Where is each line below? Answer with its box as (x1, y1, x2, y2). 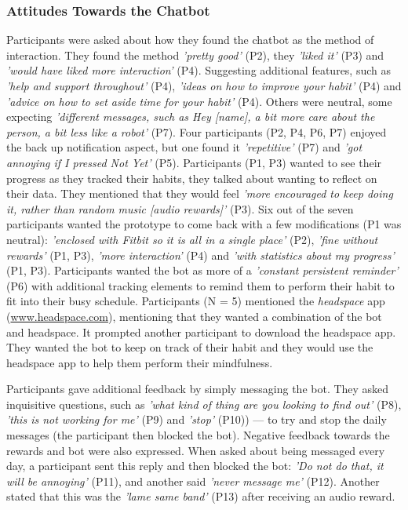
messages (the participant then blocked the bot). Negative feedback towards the (6, 427, 390, 443)
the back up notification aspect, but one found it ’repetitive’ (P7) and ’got (6, 139, 362, 155)
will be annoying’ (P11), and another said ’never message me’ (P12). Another (6, 472, 380, 489)
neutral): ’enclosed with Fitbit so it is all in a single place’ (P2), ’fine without (6, 231, 378, 247)
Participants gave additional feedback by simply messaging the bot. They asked (6, 381, 389, 397)
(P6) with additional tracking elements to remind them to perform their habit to (6, 277, 395, 293)
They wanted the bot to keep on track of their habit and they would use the (6, 339, 373, 355)
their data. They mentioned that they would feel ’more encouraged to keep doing (6, 185, 393, 202)
